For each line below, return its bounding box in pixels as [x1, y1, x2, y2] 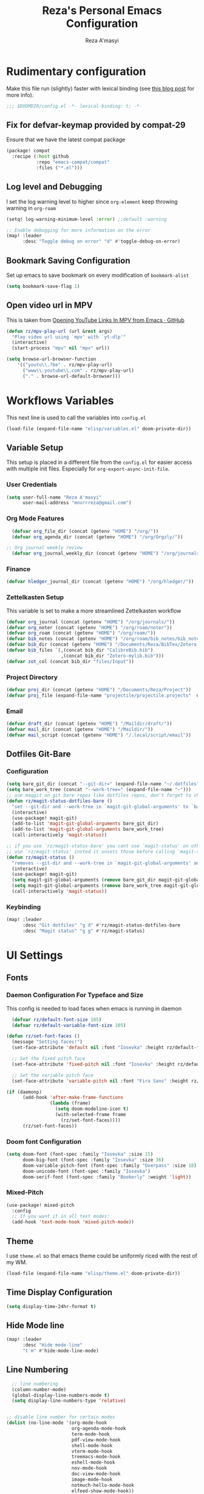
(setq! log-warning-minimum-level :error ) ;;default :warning [6, 216, 167, 222]
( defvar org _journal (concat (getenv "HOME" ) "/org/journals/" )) [6, 619, 175, 625]
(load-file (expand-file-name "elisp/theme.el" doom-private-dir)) [6, 1270, 181, 1276]
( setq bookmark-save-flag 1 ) [6, 283, 80, 290]
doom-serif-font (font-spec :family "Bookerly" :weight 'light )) [22, 1174, 191, 1180]
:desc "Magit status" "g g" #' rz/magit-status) [22, 928, 146, 934]
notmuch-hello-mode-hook [71, 1482, 135, 1488]
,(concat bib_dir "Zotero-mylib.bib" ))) [60, 653, 165, 659]
